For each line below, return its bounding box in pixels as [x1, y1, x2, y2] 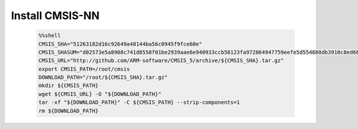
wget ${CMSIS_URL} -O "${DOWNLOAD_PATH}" [38, 90, 162, 97]
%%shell [38, 32, 61, 39]
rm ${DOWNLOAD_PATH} [38, 107, 98, 114]
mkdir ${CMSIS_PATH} [38, 82, 98, 89]
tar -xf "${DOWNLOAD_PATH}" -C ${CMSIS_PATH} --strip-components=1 [38, 99, 240, 106]
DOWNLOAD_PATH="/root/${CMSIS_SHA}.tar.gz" [38, 74, 168, 81]
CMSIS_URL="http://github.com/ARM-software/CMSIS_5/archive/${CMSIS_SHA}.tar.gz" [38, 57, 285, 64]
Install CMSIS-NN [11, 9, 100, 22]
